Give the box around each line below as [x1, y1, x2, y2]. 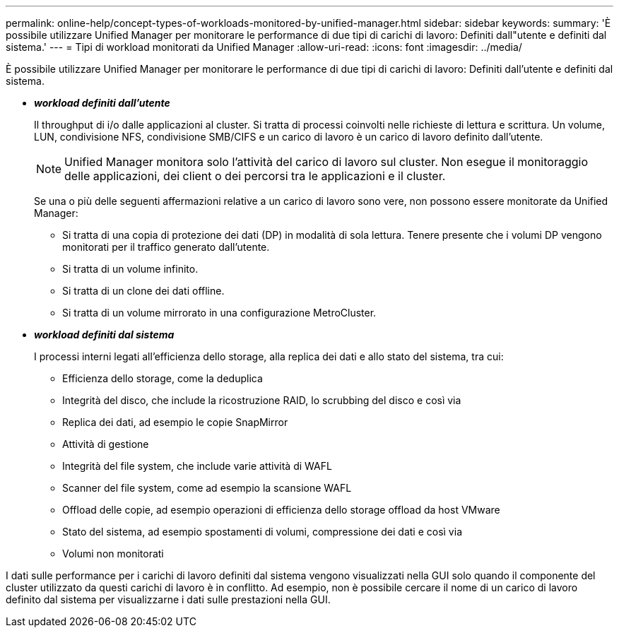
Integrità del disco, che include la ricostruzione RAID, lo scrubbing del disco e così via [62, 394, 461, 406]
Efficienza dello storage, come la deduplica [62, 372, 263, 384]
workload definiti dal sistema [34, 329, 175, 341]
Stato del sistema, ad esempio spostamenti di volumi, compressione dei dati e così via [62, 526, 462, 538]
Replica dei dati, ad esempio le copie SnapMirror [62, 416, 288, 428]
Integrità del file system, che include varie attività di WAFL [62, 460, 332, 472]
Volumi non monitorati [62, 548, 164, 560]
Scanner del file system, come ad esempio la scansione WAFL [62, 482, 352, 494]
